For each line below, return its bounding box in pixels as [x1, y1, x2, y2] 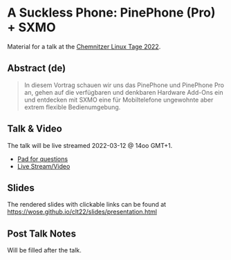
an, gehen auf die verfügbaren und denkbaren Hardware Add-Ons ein [24, 88, 223, 96]
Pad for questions [17, 154, 68, 163]
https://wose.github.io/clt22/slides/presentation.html [7, 207, 158, 216]
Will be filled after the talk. [7, 246, 82, 254]
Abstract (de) [7, 62, 66, 74]
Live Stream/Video [17, 162, 71, 170]
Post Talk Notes [7, 228, 76, 239]
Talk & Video [7, 123, 62, 135]
